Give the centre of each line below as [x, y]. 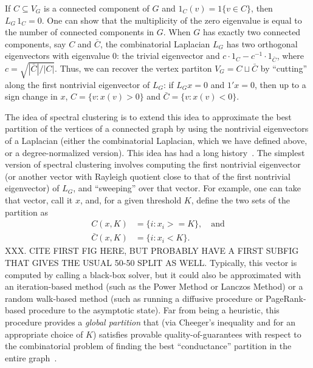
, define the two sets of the [241, 200]
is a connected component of [96, 8]
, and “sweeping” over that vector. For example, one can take [187, 188]
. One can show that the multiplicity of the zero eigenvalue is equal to [172, 20]
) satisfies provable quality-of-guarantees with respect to [197, 334]
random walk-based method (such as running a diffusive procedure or [134, 298]
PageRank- [286, 298]
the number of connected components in [80, 32]
